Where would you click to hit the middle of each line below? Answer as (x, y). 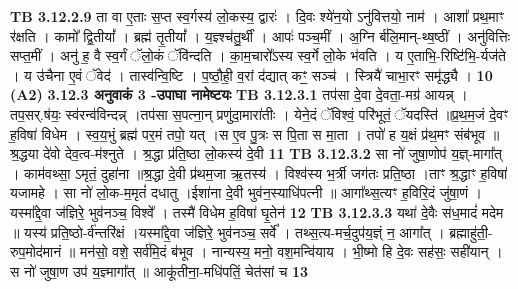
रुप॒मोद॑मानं (36, 251)
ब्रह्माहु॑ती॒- (471, 231)
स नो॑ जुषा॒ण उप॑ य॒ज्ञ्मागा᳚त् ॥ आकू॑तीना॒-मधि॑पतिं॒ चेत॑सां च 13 (159, 270)
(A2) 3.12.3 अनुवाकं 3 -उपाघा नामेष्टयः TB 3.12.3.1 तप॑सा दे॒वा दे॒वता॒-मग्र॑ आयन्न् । (239, 94)
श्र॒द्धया (24, 153)
